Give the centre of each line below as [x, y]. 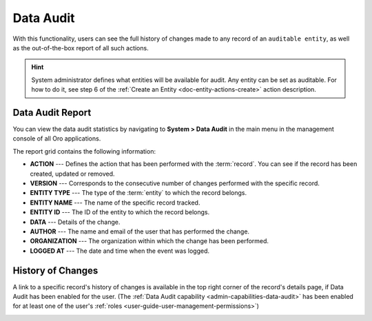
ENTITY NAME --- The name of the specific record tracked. [115, 203]
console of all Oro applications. [57, 138]
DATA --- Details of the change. [75, 222]
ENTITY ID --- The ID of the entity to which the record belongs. [120, 212]
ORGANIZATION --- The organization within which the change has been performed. [149, 241]
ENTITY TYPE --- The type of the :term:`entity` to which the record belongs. [138, 193]
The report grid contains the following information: [84, 151]
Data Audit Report [52, 113]
